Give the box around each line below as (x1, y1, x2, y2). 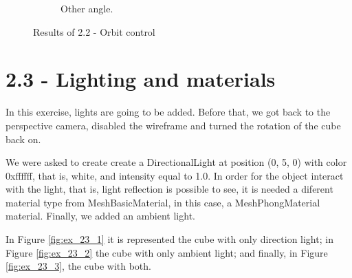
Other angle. (60, 1, 113, 15)
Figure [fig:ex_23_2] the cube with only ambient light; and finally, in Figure (5, 245, 328, 259)
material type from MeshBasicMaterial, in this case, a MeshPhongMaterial (5, 195, 320, 209)
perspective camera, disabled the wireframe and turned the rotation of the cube (5, 118, 341, 132)
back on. (5, 131, 41, 146)
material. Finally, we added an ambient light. (5, 208, 195, 223)
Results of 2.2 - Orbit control (33, 24, 155, 39)
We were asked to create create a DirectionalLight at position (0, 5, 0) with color (5, 155, 347, 169)
